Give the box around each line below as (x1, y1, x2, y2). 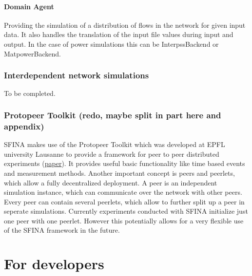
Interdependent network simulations (4, 69, 149, 81)
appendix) (4, 120, 44, 132)
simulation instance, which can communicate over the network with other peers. (4, 187, 242, 197)
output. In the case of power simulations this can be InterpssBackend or (4, 38, 219, 49)
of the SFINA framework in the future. (4, 225, 120, 235)
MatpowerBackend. (4, 48, 61, 58)
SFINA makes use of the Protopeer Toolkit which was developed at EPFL (4, 139, 225, 149)
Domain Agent (4, 1, 54, 11)
